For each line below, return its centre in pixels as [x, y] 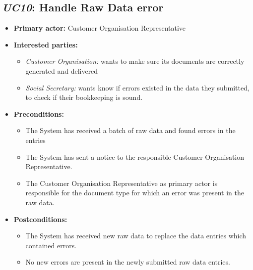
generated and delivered [62, 70]
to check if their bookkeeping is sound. [84, 97]
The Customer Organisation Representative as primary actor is [122, 183]
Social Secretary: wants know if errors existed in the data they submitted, [137, 87]
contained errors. [51, 245]
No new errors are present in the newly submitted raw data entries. [128, 262]
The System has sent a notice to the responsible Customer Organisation [135, 157]
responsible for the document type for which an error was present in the [135, 193]
